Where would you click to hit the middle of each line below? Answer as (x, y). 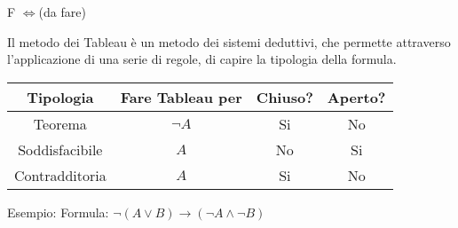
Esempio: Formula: (58, 212)
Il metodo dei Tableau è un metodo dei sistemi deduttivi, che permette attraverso (229, 41)
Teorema (60, 123)
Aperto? (356, 97)
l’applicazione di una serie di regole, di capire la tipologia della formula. (202, 59)
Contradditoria (60, 175)
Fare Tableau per (181, 97)
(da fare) (62, 12)
